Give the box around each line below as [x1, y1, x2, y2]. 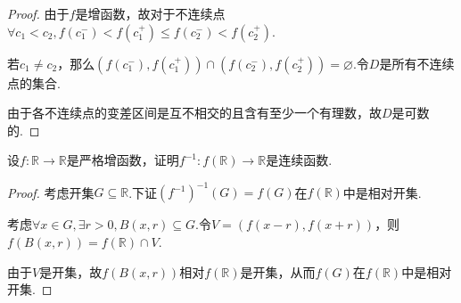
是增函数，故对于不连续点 [75, 4, 226, 22]
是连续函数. [266, 151, 333, 169]
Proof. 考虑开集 [7, 183, 95, 201]
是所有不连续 [379, 53, 455, 72]
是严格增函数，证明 [66, 151, 179, 169]
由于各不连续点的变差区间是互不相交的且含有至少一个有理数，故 [7, 103, 382, 122]
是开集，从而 [240, 262, 316, 281]
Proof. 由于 [7, 4, 70, 22]
